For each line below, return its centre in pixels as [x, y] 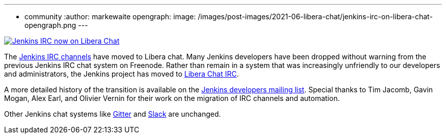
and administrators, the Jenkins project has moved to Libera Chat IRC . [122, 74]
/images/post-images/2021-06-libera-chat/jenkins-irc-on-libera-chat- [315, 16]
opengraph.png [50, 25]
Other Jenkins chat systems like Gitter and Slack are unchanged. [113, 114]
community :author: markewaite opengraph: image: [110, 16]
